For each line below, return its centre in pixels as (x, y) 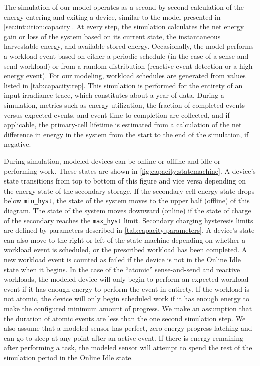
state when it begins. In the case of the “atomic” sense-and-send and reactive (122, 269)
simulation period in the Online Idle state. (69, 357)
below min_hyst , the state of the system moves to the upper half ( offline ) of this (127, 200)
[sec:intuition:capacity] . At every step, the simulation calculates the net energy (124, 26)
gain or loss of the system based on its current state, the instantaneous (112, 36)
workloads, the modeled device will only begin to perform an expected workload (126, 279)
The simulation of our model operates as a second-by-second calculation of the (124, 7)
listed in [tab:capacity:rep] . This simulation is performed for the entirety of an (123, 85)
